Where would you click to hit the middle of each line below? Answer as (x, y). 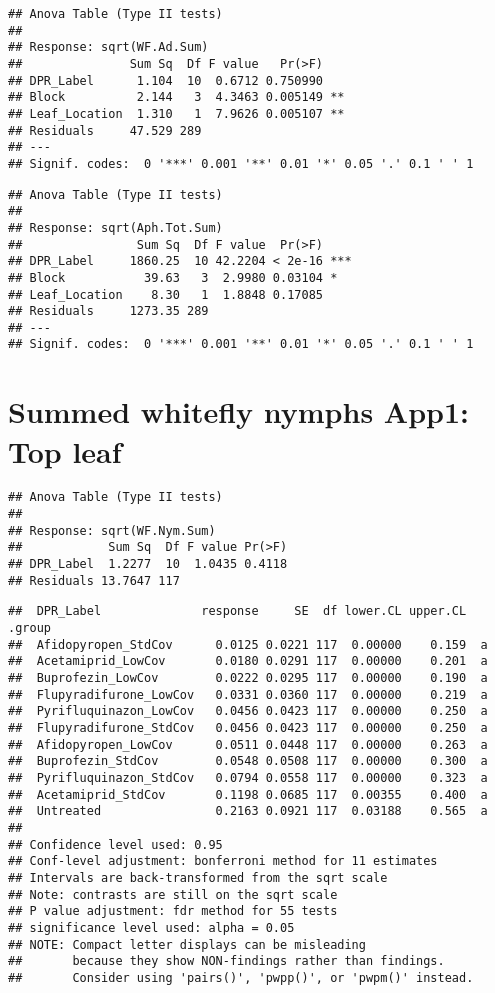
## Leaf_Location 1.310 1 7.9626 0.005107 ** (176, 113)
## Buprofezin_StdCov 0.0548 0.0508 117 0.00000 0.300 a (248, 761)
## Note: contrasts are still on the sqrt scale (173, 894)
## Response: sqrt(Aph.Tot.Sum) (115, 227)
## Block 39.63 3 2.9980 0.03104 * (173, 277)
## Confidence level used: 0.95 (115, 844)
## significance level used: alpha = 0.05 (151, 927)
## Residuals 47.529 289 (105, 130)
